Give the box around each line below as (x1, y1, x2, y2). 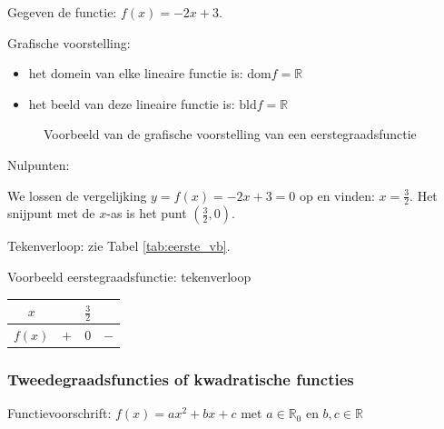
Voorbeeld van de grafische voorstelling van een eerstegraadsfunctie (44, 125, 417, 144)
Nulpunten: (7, 155, 70, 174)
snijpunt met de (7, 204, 95, 223)
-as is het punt (106, 204, 187, 223)
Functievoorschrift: (7, 404, 112, 423)
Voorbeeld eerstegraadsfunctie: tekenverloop (7, 266, 252, 285)
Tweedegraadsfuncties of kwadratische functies (7, 368, 354, 391)
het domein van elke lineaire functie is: (28, 64, 243, 83)
